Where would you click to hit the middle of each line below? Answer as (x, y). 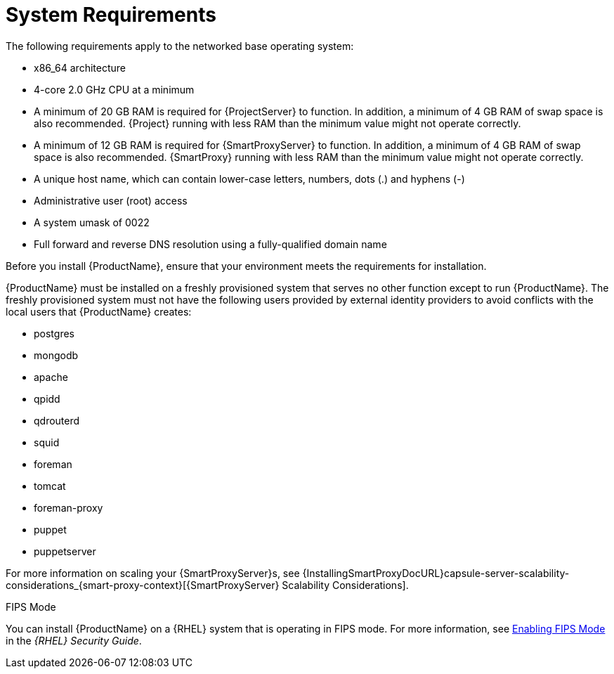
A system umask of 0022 (92, 222)
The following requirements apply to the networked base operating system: (180, 46)
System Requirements (111, 15)
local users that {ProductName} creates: (99, 311)
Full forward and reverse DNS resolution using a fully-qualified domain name (210, 244)
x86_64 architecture (80, 67)
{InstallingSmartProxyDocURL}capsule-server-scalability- (436, 573)
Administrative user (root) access (111, 200)
